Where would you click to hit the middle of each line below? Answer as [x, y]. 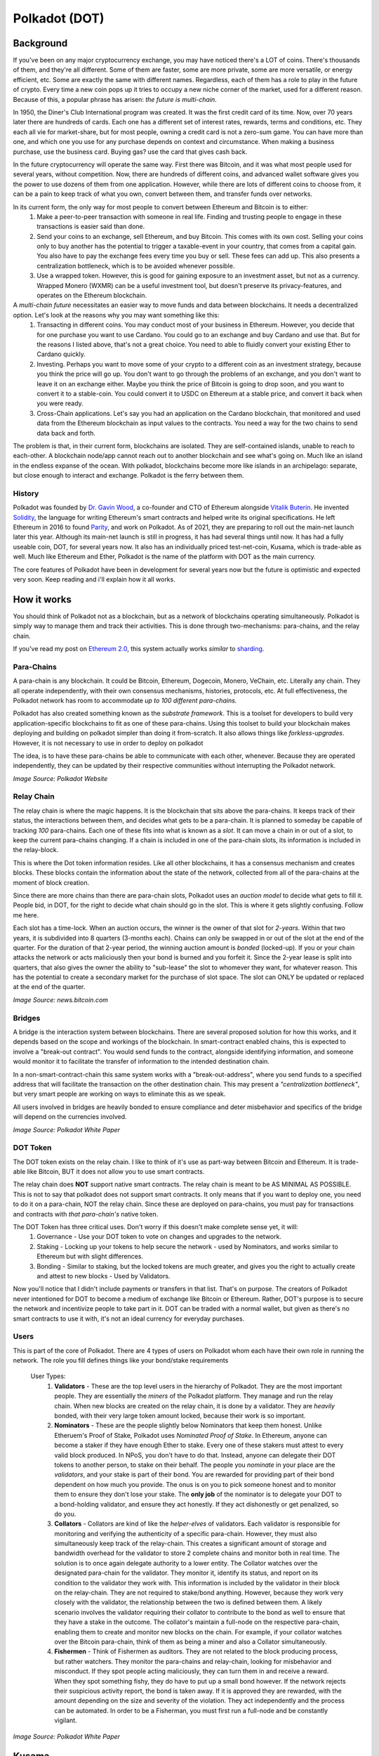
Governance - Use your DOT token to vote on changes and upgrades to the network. [159, 1237]
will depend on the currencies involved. [70, 1117]
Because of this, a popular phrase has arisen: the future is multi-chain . [115, 99]
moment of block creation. [51, 882]
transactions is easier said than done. [91, 227]
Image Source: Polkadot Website [60, 778]
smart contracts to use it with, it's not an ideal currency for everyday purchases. [129, 1318]
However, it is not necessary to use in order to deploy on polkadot [108, 743]
